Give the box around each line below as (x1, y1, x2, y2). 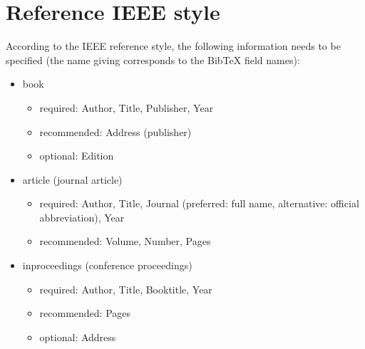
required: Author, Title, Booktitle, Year (39, 281, 212, 296)
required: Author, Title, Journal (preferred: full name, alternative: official (39, 196, 359, 211)
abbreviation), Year (39, 209, 125, 224)
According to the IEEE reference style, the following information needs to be (6, 38, 341, 53)
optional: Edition (39, 148, 114, 163)
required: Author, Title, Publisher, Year (39, 100, 214, 115)
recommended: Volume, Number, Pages (39, 234, 211, 249)
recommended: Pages (39, 306, 131, 321)
